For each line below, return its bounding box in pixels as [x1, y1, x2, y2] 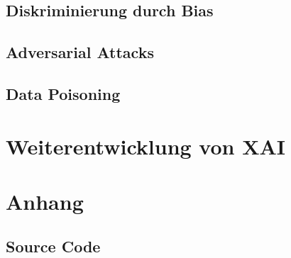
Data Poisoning [6, 82, 121, 104]
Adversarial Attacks [6, 41, 154, 63]
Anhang [6, 186, 84, 215]
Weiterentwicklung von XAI [6, 131, 286, 160]
